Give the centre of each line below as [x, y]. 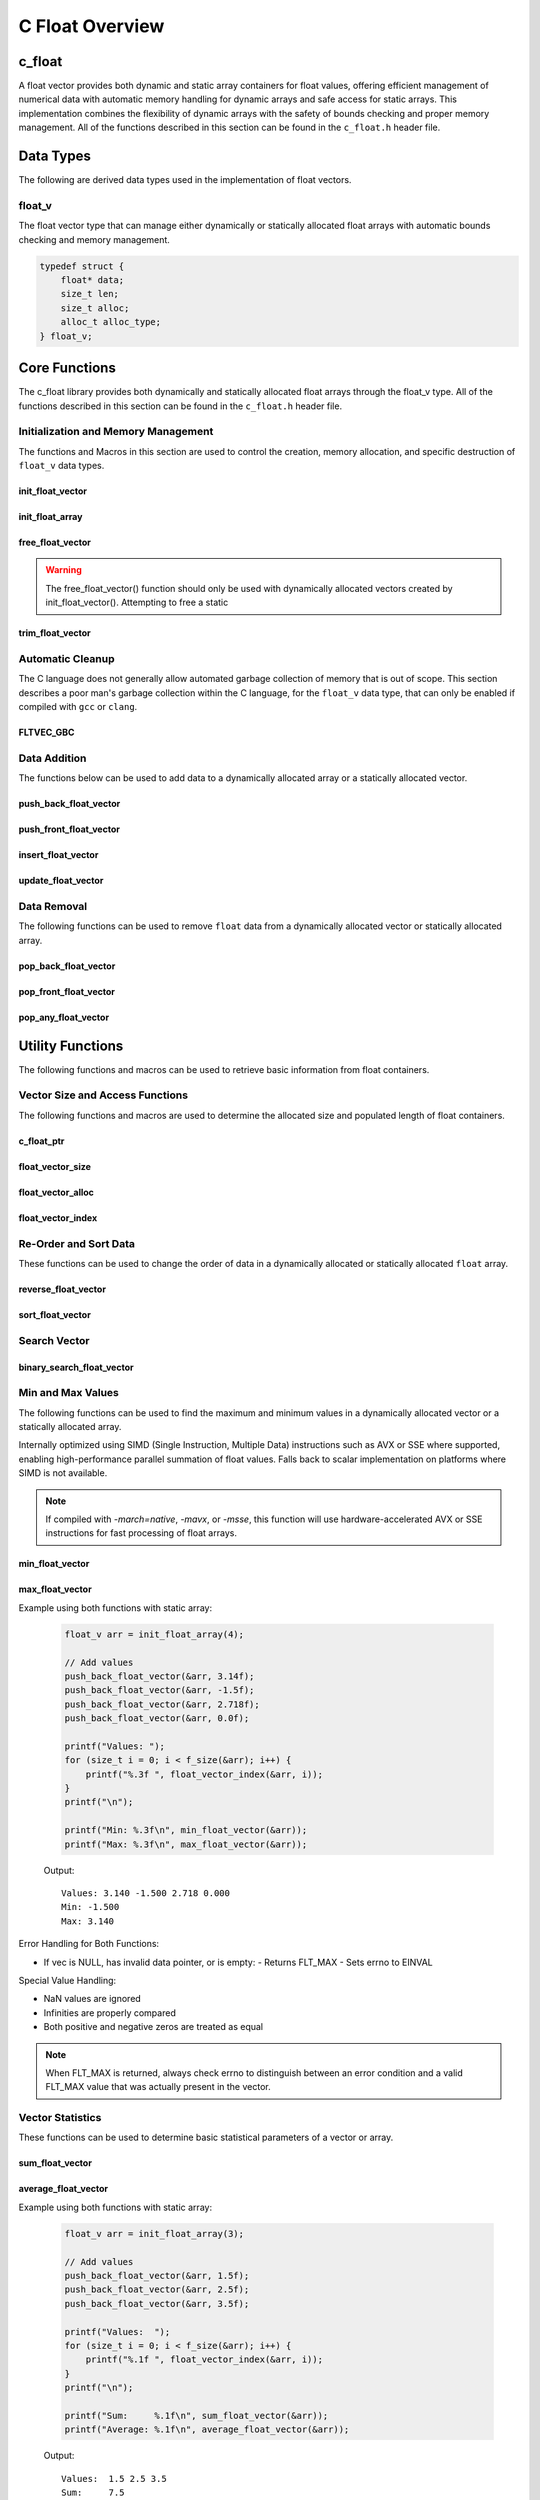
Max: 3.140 [88, 1921]
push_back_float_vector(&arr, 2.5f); [157, 2289]
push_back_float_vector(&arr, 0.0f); [157, 1718]
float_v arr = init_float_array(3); [154, 2233]
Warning [63, 570]
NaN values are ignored [92, 1999]
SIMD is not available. [63, 1473]
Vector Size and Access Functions [103, 1095]
